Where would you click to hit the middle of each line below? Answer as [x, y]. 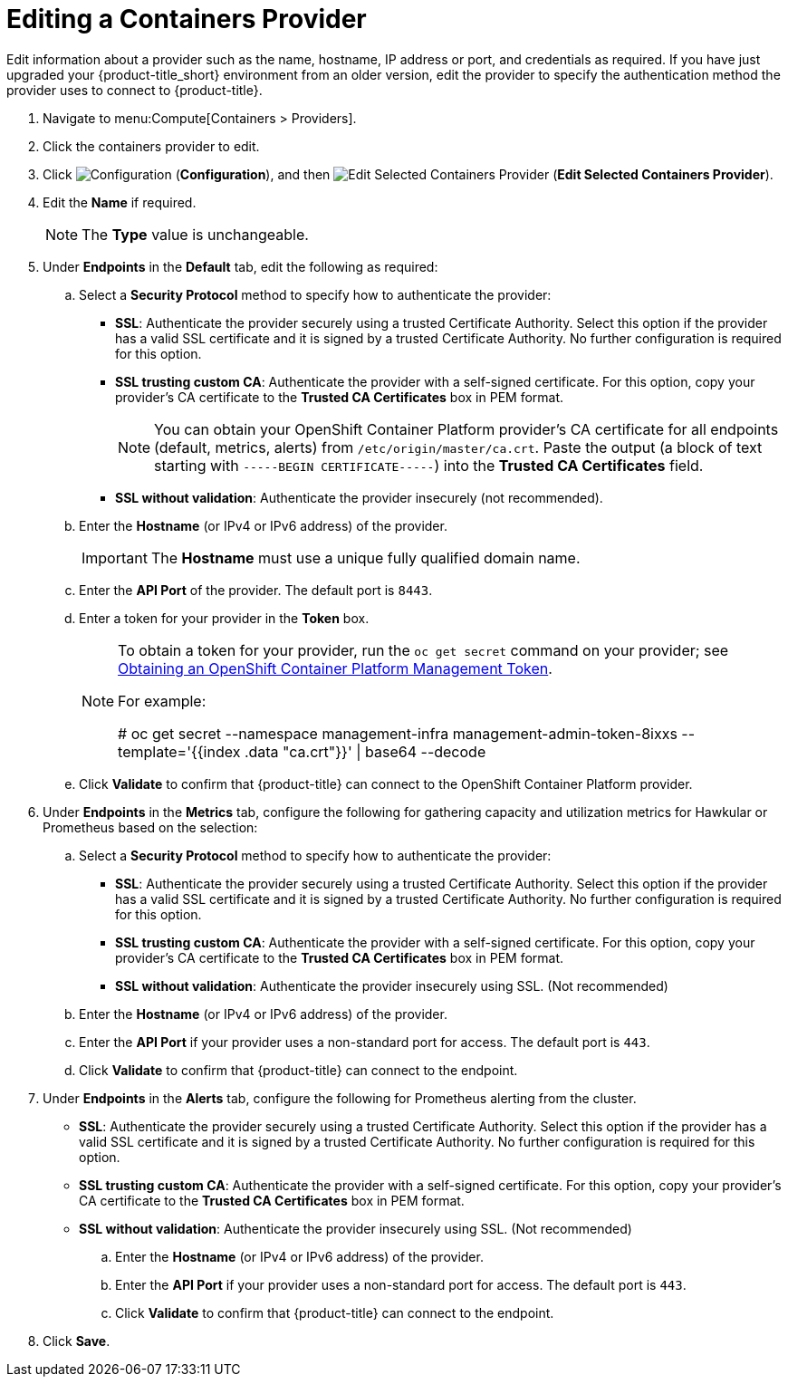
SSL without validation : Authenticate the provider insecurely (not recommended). [359, 497]
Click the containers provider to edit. [151, 146]
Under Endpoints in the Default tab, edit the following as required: [240, 266]
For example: [162, 701]
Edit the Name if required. [120, 202]
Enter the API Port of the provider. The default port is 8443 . [256, 590]
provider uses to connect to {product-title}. [135, 90]
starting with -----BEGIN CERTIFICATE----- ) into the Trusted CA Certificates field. [429, 465]
